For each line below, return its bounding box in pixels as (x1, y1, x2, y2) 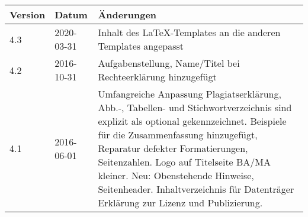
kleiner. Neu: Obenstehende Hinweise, (98, 169, 254, 182)
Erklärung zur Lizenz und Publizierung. (98, 196, 263, 209)
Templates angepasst (98, 39, 184, 53)
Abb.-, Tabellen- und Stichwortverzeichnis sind (98, 101, 292, 114)
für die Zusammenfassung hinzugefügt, (98, 128, 258, 141)
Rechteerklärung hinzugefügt (98, 70, 217, 83)
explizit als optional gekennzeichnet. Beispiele (98, 114, 287, 128)
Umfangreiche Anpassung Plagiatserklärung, (98, 87, 281, 101)
